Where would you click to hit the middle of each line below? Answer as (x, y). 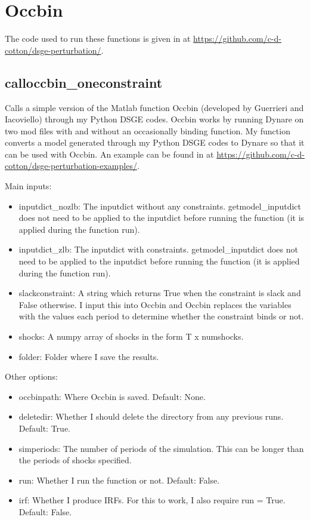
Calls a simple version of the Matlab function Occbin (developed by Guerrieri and (154, 107)
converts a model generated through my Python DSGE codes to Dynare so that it (155, 142)
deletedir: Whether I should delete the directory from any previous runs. (151, 416)
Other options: (31, 376)
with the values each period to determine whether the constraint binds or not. (161, 316)
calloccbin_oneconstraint (84, 82)
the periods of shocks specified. (75, 460)
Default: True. (44, 428)
